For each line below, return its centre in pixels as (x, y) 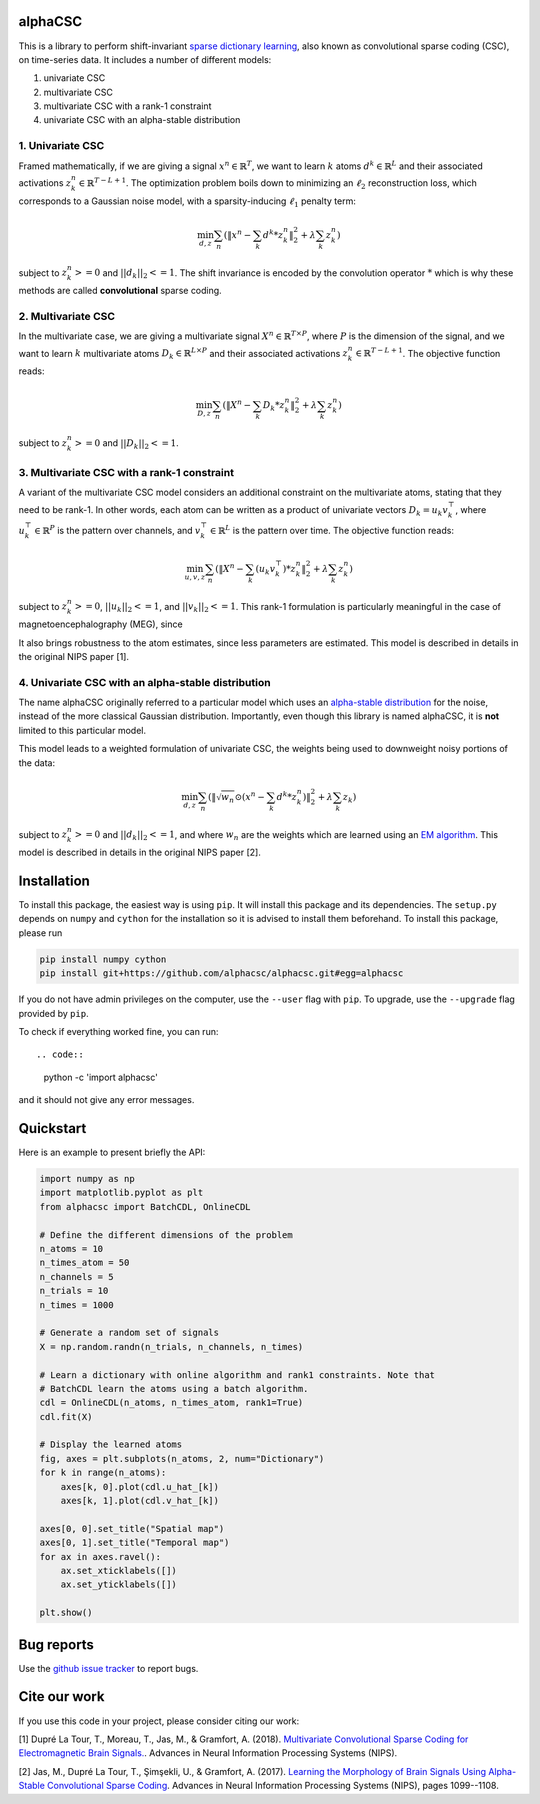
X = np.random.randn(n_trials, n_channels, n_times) (171, 1346)
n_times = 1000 (76, 1304)
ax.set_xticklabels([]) (118, 1570)
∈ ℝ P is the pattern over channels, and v (117, 530)
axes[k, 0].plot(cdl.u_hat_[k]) (140, 1486)
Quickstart (52, 1128)
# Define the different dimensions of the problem (166, 1234)
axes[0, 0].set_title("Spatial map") (132, 1528)
